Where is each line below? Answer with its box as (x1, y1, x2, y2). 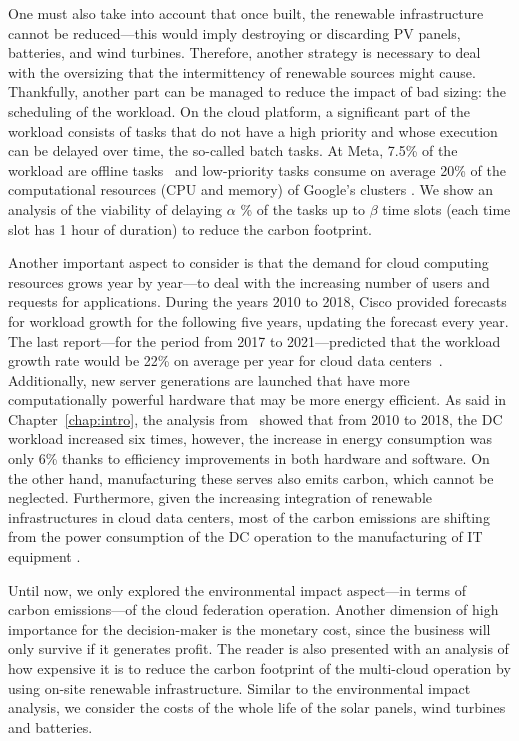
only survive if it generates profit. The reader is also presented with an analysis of (8, 638, 509, 659)
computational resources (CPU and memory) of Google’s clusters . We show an (8, 179, 494, 200)
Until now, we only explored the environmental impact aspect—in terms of (8, 579, 466, 600)
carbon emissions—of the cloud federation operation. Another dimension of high (8, 599, 499, 620)
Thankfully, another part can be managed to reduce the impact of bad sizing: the (8, 81, 507, 102)
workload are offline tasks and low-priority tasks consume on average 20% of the (8, 159, 506, 180)
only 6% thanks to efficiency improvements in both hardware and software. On (8, 448, 490, 469)
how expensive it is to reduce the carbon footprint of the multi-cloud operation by (8, 658, 511, 678)
